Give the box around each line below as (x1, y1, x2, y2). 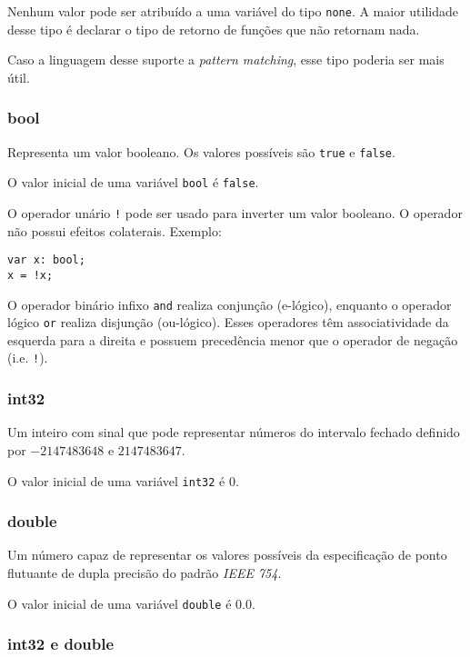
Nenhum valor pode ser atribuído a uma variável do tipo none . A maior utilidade (7, 2, 459, 20)
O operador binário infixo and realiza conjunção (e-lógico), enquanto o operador (7, 294, 452, 314)
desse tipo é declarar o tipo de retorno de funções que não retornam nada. (7, 19, 420, 38)
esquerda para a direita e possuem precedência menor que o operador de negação (7, 330, 458, 349)
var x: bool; (7, 254, 85, 267)
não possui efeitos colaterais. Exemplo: (7, 221, 222, 240)
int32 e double (7, 632, 115, 655)
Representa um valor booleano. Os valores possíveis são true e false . (7, 142, 395, 161)
